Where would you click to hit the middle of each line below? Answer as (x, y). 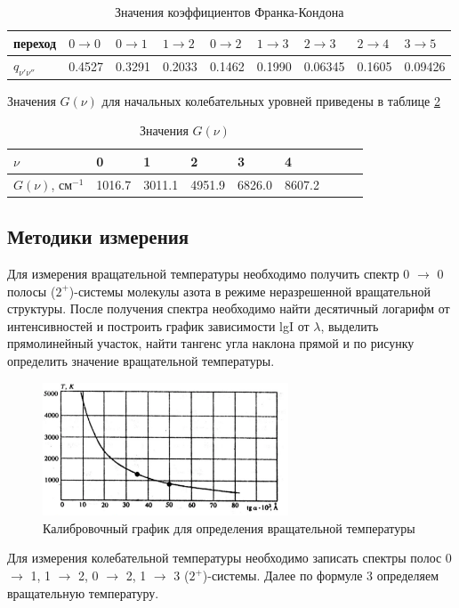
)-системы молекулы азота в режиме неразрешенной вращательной (250, 291)
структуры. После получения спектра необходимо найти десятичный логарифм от (229, 308)
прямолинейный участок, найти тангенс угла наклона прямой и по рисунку (211, 343)
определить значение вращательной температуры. (141, 361)
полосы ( (32, 291)
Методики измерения (98, 236)
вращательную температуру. (83, 592)
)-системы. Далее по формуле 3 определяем (321, 576)
